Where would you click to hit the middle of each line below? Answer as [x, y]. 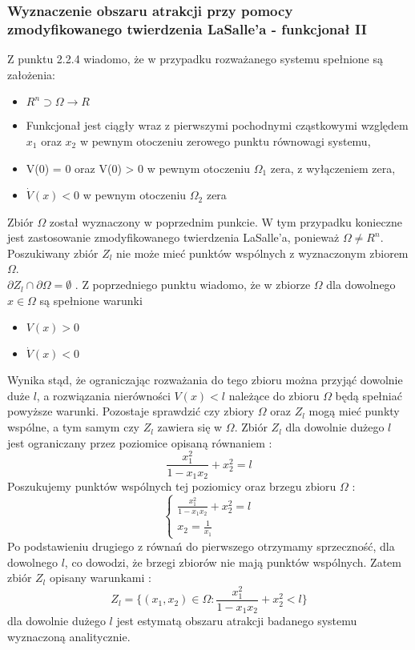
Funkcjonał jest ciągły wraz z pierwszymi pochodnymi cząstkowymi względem [217, 125]
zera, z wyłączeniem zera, [333, 168]
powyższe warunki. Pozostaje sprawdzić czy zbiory [131, 411]
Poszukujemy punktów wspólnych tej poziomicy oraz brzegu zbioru [172, 485]
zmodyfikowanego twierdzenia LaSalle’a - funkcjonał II [187, 28]
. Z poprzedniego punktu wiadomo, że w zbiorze [193, 285]
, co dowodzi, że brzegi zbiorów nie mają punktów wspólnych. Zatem [233, 562]
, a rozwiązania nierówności [103, 395]
